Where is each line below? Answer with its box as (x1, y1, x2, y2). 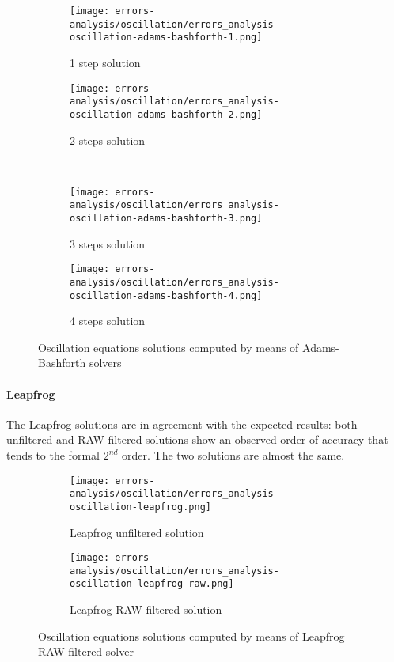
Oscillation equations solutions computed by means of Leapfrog (38, 627, 345, 644)
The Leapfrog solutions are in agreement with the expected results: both (6, 415, 358, 432)
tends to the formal (6, 447, 100, 463)
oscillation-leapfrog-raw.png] (70, 578, 234, 590)
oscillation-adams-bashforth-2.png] (70, 108, 263, 120)
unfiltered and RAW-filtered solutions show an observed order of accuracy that (6, 431, 388, 448)
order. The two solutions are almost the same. (122, 447, 345, 463)
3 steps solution (70, 235, 146, 252)
